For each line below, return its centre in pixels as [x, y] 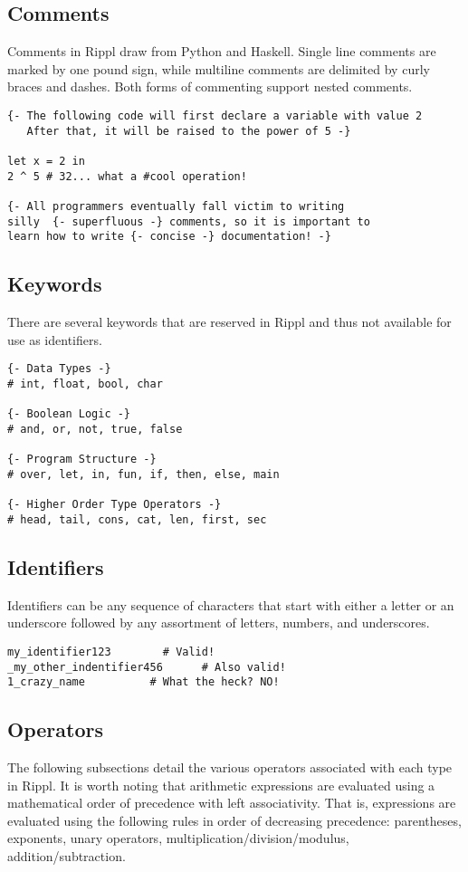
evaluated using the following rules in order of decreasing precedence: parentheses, [234, 820]
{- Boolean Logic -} [69, 414]
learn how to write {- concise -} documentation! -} [169, 237]
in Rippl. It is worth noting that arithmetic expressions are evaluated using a [221, 785]
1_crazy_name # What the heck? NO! [143, 682]
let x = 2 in [46, 161]
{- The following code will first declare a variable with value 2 [215, 115]
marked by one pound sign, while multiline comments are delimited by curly [219, 68]
